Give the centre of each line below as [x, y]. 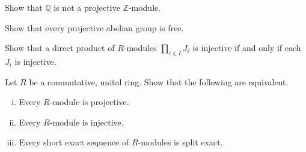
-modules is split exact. [180, 142]
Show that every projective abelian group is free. [94, 27]
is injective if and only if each [247, 48]
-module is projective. [89, 102]
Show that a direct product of [60, 48]
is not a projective [87, 7]
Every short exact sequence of [74, 142]
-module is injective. [87, 122]
